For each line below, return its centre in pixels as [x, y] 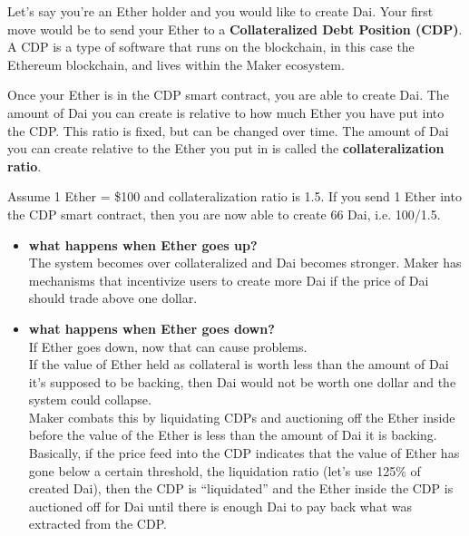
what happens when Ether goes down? [151, 328]
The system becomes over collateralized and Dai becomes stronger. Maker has [245, 263]
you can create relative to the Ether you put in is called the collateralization [226, 148]
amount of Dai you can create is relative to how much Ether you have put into [226, 112]
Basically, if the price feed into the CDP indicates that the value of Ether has [244, 453]
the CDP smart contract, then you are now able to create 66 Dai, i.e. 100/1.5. [224, 214]
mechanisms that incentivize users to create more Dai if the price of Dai [229, 280]
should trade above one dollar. [113, 298]
